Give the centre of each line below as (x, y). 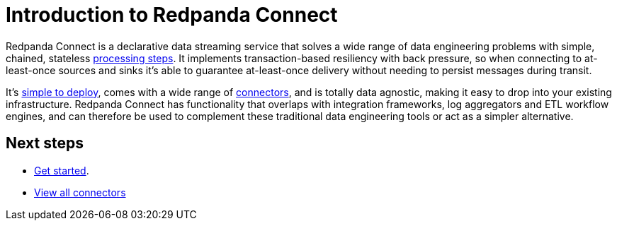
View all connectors (80, 192)
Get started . (62, 170)
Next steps (45, 143)
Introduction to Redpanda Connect (172, 15)
